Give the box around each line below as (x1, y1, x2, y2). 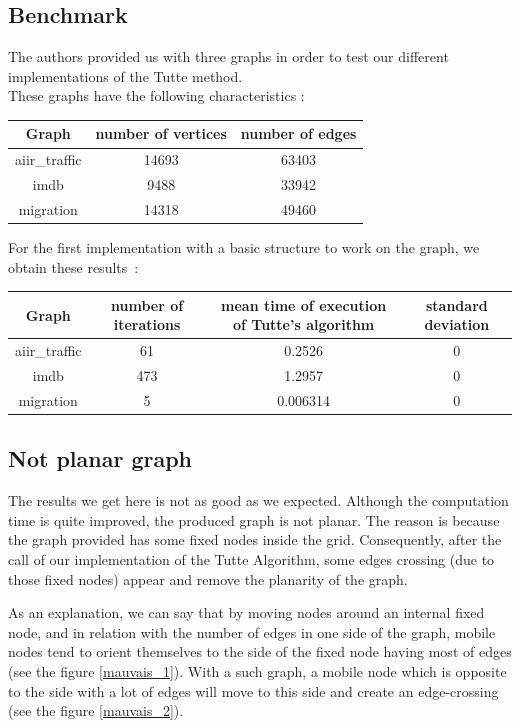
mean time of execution (221, 294, 387, 315)
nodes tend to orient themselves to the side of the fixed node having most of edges (8, 641, 512, 662)
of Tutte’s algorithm (232, 314, 375, 335)
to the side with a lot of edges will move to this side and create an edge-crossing (8, 680, 499, 701)
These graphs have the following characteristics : (8, 85, 305, 106)
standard (425, 294, 488, 315)
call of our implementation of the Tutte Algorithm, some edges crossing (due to (8, 549, 495, 569)
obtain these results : (8, 256, 139, 277)
